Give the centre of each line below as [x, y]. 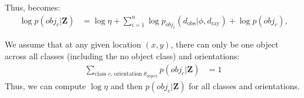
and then [127, 86]
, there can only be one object [224, 44]
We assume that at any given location [73, 44]
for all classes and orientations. [244, 86]
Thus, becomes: [33, 7]
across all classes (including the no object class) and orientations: [122, 55]
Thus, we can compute [45, 86]
